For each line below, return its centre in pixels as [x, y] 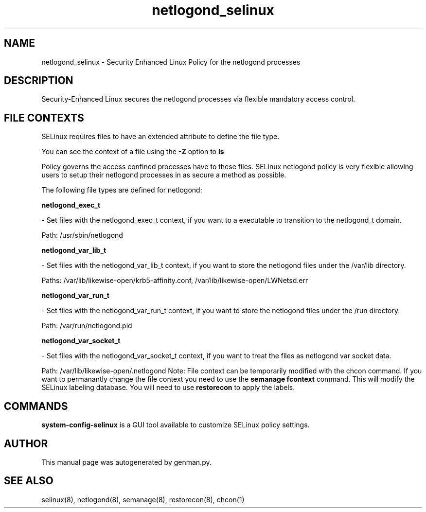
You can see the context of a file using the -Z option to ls [133, 152]
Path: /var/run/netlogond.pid [87, 326]
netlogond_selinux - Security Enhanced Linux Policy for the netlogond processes [171, 62]
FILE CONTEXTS [44, 118]
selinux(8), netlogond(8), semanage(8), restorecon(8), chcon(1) [143, 499]
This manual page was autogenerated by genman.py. [126, 462]
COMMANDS [36, 406]
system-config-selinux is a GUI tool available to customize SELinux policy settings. [176, 425]
